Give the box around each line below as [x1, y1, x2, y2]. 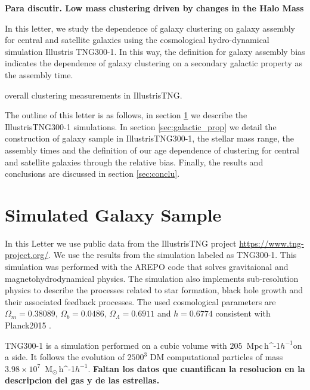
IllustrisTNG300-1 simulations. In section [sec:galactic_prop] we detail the [5, 120, 277, 133]
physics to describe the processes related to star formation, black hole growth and [5, 284, 303, 296]
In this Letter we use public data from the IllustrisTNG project [5, 237, 237, 249]
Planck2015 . [5, 319, 51, 331]
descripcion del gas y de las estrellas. [5, 374, 160, 386]
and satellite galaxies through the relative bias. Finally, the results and [5, 155, 263, 168]
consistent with [215, 307, 271, 320]
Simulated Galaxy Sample [5, 202, 222, 226]
